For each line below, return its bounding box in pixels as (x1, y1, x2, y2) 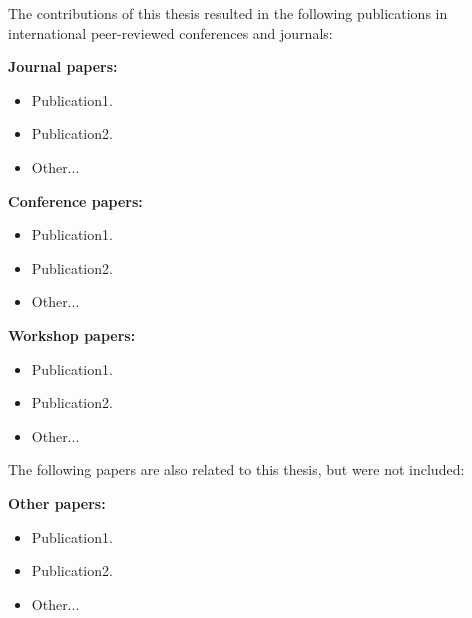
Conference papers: (8, 190, 143, 211)
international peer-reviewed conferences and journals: (8, 22, 333, 43)
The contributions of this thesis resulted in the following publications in (8, 3, 448, 23)
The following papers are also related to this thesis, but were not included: (8, 459, 465, 480)
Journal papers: (8, 56, 118, 77)
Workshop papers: (8, 324, 136, 345)
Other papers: (8, 492, 106, 513)
